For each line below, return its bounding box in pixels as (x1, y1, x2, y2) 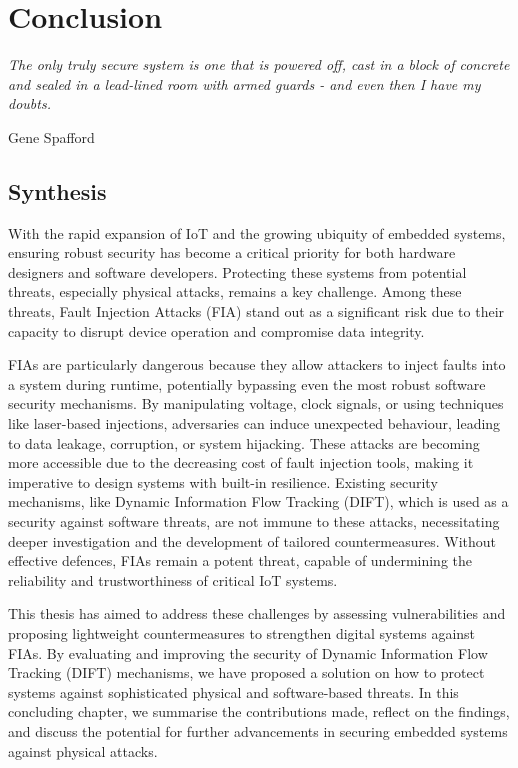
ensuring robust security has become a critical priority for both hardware (8, 242, 456, 263)
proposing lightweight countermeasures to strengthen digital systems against (8, 622, 476, 643)
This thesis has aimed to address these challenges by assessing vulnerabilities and (8, 603, 506, 624)
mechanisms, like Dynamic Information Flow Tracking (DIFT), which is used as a (8, 491, 509, 512)
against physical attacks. (8, 740, 158, 761)
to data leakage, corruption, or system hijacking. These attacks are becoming (8, 432, 480, 453)
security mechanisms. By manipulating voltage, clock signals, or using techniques (8, 393, 504, 414)
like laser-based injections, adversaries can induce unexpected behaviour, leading (8, 413, 501, 434)
